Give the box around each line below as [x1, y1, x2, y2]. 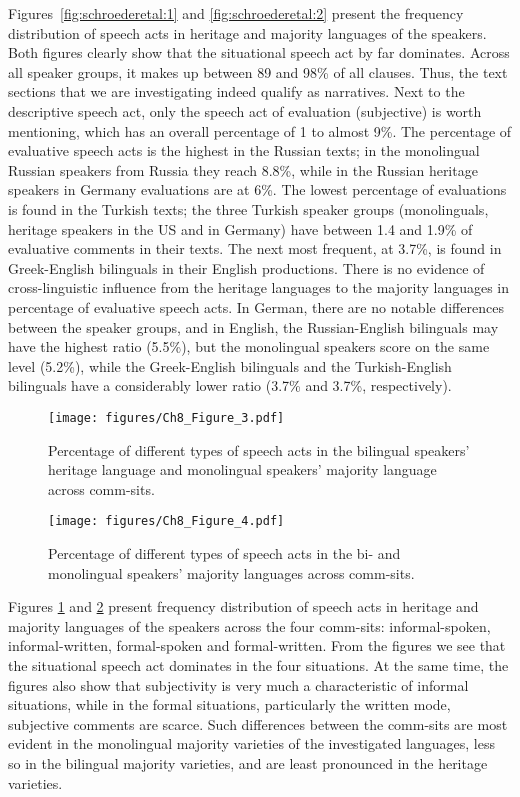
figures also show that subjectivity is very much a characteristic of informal [8, 674, 469, 695]
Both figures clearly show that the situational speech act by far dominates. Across [8, 42, 510, 63]
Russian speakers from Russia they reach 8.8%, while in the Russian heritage [8, 159, 478, 180]
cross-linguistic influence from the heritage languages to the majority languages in [8, 277, 510, 298]
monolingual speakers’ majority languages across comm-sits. [48, 562, 415, 583]
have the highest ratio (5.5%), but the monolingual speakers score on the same [8, 336, 490, 357]
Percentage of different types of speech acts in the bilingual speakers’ [48, 439, 470, 460]
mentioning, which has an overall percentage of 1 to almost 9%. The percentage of [8, 120, 512, 141]
